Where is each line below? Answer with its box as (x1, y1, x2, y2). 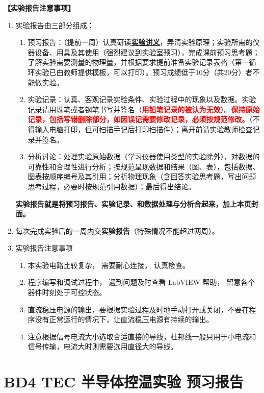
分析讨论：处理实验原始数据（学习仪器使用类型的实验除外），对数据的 (28, 151, 260, 162)
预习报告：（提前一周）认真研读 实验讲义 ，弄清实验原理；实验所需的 (28, 37, 253, 47)
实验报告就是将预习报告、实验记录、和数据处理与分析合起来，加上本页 (15, 198, 251, 209)
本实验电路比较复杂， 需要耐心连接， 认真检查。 (28, 259, 190, 270)
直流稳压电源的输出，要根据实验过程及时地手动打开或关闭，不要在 (28, 304, 249, 314)
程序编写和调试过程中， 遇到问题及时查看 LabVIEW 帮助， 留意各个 (28, 277, 255, 287)
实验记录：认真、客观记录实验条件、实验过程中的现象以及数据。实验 (28, 94, 256, 105)
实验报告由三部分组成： (15, 19, 94, 30)
